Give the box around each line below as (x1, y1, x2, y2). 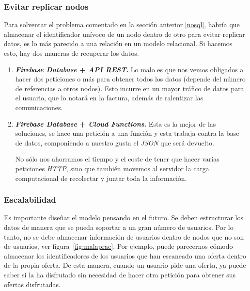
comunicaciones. (15, 102, 63, 112)
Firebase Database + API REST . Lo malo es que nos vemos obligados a (15, 64, 244, 74)
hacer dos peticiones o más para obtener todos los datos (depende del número (15, 74, 246, 84)
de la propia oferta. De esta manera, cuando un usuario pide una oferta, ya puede (4, 260, 246, 270)
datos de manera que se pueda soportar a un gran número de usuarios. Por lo (4, 222, 234, 232)
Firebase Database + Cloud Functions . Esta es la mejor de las (15, 118, 216, 129)
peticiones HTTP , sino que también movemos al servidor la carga (15, 163, 209, 173)
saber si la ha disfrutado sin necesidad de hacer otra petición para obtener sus (4, 269, 235, 279)
